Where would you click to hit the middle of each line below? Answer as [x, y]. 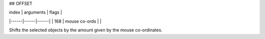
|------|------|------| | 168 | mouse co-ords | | [55, 21]
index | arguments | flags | [36, 13]
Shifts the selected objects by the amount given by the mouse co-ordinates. [86, 30]
